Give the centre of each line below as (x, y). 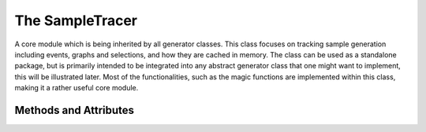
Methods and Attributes (74, 110)
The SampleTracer (76, 20)
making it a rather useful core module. (77, 88)
